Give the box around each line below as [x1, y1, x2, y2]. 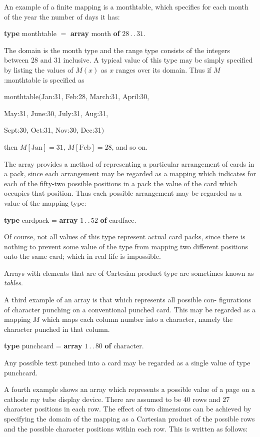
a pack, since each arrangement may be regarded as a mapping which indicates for [4, 168, 256, 179]
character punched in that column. [4, 323, 110, 334]
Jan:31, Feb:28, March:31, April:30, [41, 91, 149, 102]
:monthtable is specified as [4, 74, 84, 85]
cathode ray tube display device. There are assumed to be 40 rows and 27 [4, 393, 230, 404]
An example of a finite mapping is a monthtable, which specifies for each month [4, 2, 248, 12]
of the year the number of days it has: [4, 11, 120, 22]
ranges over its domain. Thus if [115, 64, 211, 75]
